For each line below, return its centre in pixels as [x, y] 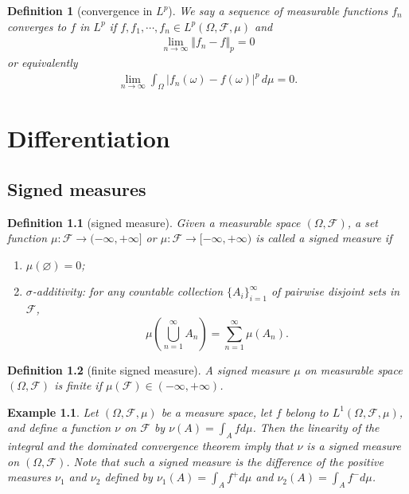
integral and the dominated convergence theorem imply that [150, 446]
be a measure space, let [216, 412]
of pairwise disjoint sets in [335, 291]
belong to [307, 412]
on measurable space [353, 369]
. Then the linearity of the [316, 427]
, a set [363, 222]
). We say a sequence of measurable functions [278, 10]
